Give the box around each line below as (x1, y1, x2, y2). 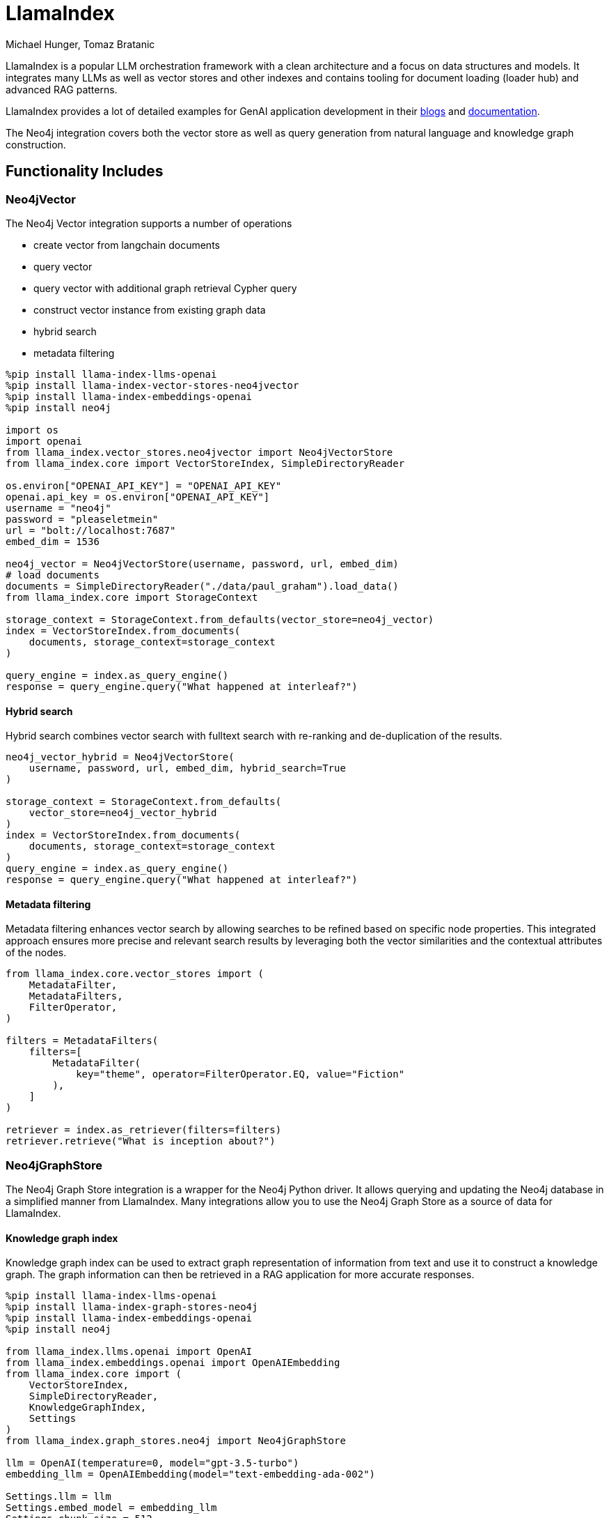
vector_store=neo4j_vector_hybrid (29, 807, 217, 819)
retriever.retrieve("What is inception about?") (6, 1135, 276, 1147)
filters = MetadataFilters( (6, 1035, 159, 1047)
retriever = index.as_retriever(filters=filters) (6, 1124, 282, 1136)
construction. (6, 138, 66, 151)
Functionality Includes (6, 162, 164, 181)
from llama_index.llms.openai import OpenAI (6, 1346, 253, 1358)
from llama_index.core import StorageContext (6, 591, 258, 603)
